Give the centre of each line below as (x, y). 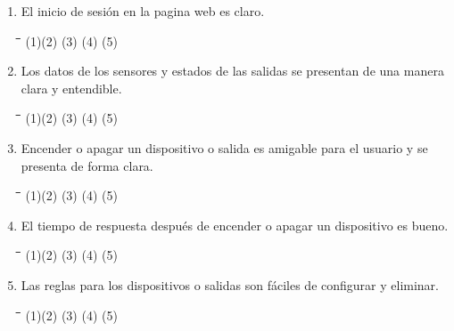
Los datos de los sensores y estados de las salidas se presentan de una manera (232, 71)
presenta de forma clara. (87, 165)
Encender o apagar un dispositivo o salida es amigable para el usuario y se (224, 147)
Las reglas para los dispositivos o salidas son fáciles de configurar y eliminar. (230, 284)
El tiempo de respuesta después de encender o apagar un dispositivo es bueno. (235, 225)
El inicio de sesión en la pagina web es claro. (143, 11)
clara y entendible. (71, 88)
